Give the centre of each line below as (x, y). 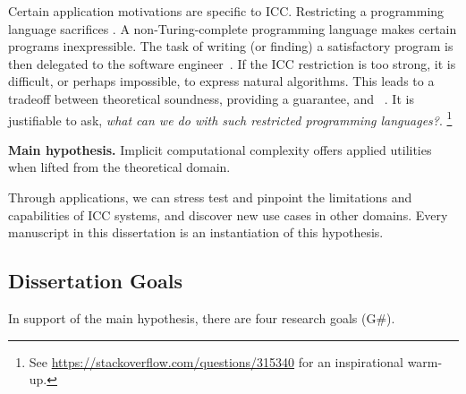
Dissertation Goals (96, 281)
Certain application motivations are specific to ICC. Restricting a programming (226, 11)
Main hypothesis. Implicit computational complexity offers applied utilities (220, 149)
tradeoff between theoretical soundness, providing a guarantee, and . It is (211, 98)
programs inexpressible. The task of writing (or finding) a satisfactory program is (231, 46)
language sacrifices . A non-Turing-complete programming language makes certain (233, 28)
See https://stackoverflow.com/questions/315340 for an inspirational (216, 361)
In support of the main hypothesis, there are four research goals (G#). (202, 317)
